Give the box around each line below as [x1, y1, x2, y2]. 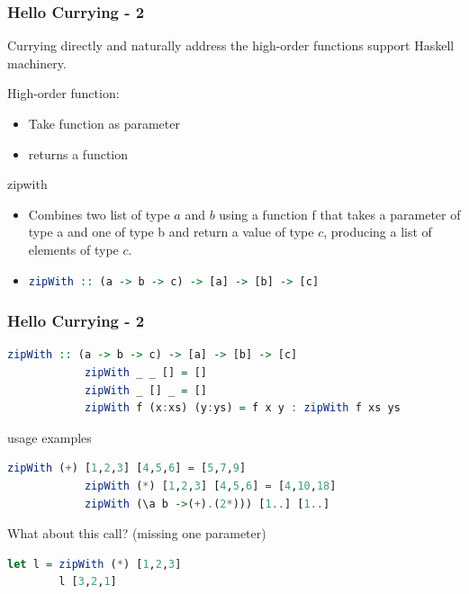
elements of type [28, 239, 119, 258]
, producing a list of [323, 222, 432, 241]
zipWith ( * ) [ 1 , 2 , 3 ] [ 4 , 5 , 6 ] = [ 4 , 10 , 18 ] [84, 479, 337, 492]
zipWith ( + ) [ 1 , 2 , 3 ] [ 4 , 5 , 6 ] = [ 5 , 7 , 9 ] [7, 462, 247, 475]
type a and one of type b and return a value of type [28, 222, 314, 241]
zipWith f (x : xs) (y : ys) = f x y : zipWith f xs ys [84, 401, 401, 415]
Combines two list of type [28, 204, 170, 223]
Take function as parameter [28, 114, 180, 132]
